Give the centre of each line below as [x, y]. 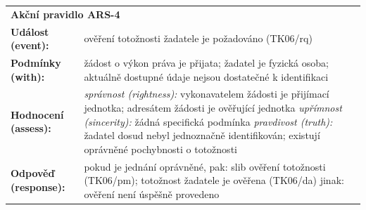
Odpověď [33, 173]
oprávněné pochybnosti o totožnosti [160, 149]
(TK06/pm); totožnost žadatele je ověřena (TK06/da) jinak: [214, 180]
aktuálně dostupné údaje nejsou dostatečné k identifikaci [206, 76]
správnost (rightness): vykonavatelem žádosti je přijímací [207, 94]
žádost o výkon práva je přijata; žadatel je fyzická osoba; [206, 63]
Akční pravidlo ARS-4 [65, 14]
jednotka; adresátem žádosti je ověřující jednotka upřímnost [213, 108]
